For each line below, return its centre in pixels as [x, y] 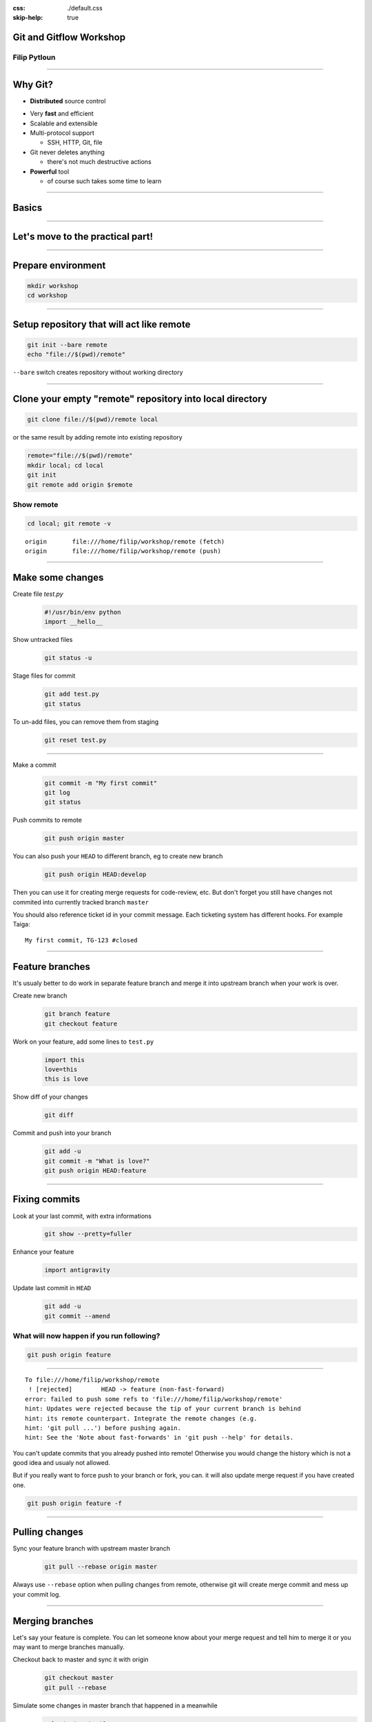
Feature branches [52, 967]
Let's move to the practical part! [83, 237]
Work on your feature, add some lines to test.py [83, 1041]
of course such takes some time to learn [104, 181]
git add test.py [72, 694]
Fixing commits [46, 1200]
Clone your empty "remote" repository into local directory [140, 399]
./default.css [85, 8]
